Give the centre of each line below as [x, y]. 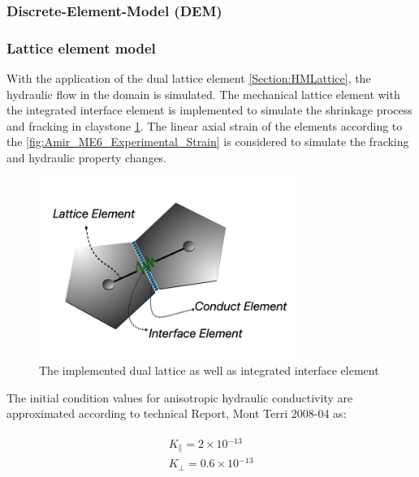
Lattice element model [81, 47]
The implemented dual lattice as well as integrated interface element [209, 370]
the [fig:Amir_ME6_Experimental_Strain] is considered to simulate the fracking [208, 142]
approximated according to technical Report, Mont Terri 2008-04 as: [177, 413]
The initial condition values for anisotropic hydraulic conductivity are [180, 397]
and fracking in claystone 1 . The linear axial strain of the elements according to [205, 125]
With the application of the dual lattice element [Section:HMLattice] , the [189, 78]
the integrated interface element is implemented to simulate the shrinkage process [209, 110]
